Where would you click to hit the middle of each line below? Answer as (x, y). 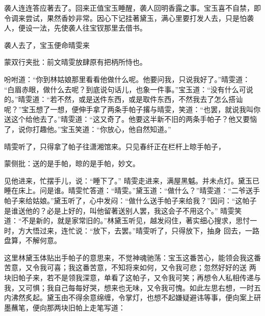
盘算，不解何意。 (33, 240)
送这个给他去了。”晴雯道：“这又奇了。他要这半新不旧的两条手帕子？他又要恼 (131, 119)
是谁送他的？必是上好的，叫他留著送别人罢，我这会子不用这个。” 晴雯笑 (123, 210)
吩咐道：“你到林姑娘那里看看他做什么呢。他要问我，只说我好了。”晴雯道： (127, 79)
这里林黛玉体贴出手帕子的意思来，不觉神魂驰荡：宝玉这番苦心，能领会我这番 (132, 257)
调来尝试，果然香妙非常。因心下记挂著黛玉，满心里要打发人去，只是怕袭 (132, 18)
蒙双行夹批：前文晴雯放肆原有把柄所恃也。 (75, 62)
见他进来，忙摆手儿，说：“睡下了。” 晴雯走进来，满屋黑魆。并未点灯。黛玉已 (132, 180)
